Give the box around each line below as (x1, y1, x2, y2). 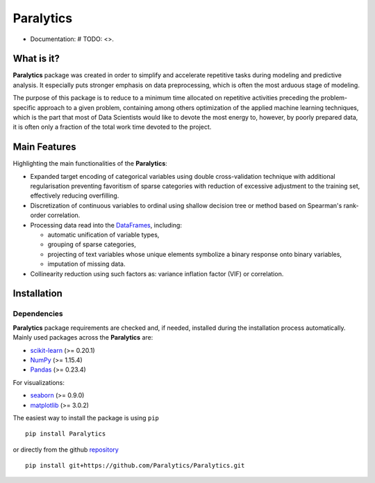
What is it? (12, 53, 60, 65)
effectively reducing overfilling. (30, 191, 119, 200)
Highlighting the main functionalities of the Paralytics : (12, 159, 168, 168)
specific (12, 103, 36, 111)
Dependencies (12, 309, 64, 319)
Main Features (12, 141, 76, 153)
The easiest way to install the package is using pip (12, 413, 160, 422)
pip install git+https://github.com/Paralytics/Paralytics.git (25, 461, 245, 470)
